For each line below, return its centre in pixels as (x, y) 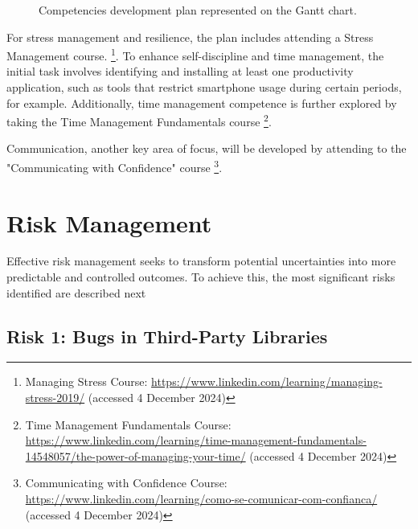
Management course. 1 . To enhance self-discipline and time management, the (195, 54)
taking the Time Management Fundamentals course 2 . (139, 120)
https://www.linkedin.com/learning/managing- (267, 381)
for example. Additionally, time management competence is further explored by (202, 103)
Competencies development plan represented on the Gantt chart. (198, 10)
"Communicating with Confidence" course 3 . (115, 166)
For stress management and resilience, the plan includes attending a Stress (190, 37)
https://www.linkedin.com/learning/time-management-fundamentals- (196, 440)
